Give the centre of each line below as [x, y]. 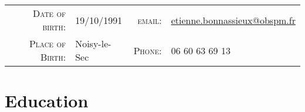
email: [150, 20]
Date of [50, 13]
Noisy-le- [93, 43]
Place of [48, 43]
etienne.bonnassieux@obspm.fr [233, 20]
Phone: [148, 50]
